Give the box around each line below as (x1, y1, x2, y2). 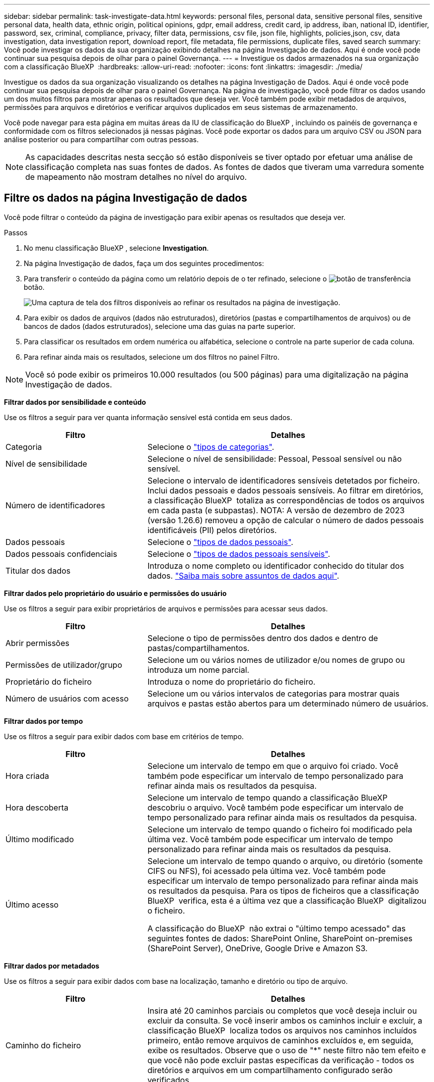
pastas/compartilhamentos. (147, 643, 250, 653)
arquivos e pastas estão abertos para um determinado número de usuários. (147, 698, 429, 708)
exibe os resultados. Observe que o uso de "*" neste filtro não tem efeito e (147, 1045, 426, 1055)
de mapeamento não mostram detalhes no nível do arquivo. (25, 172, 247, 182)
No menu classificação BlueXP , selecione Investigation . (24, 243, 209, 252)
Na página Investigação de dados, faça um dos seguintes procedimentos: (24, 259, 264, 268)
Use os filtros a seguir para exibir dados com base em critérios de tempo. (4, 732, 244, 741)
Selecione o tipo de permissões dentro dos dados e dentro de (147, 633, 378, 643)
